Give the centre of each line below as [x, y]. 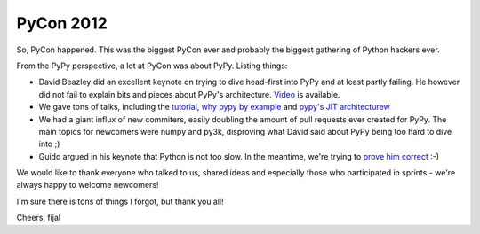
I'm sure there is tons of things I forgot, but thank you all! [120, 201]
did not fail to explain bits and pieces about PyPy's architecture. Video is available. [189, 94]
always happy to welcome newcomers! [88, 185]
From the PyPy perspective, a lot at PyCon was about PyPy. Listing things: [152, 66]
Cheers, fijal [39, 218]
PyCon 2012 [62, 23]
